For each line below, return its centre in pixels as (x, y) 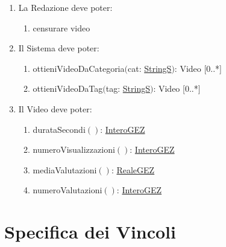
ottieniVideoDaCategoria (79, 68)
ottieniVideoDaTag (68, 88)
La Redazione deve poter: (65, 7)
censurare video (61, 27)
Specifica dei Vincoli (90, 232)
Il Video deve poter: (55, 108)
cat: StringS (149, 68)
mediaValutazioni (65, 169)
